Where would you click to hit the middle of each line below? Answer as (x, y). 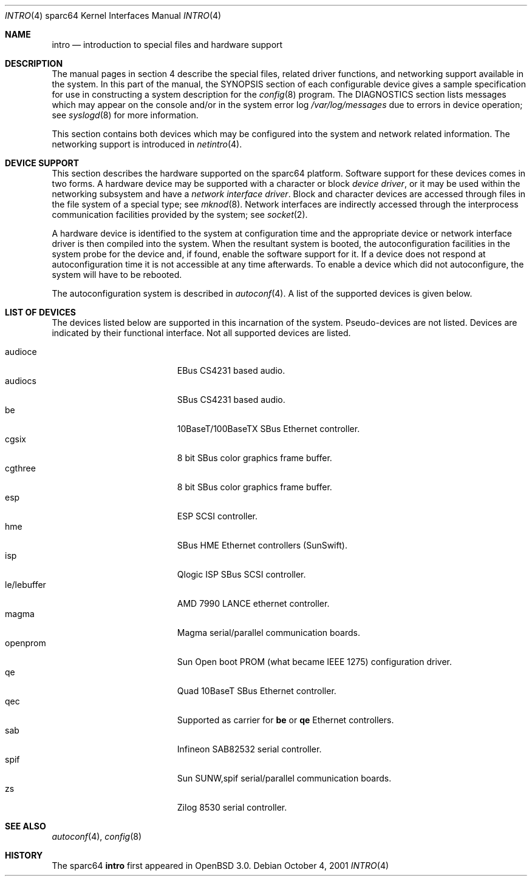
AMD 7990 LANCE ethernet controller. (253, 603)
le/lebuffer (26, 585)
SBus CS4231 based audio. (231, 400)
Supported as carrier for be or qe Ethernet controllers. (285, 720)
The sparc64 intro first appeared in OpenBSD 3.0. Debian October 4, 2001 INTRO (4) (220, 866)
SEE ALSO (26, 826)
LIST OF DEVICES (40, 312)
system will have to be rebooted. (117, 275)
